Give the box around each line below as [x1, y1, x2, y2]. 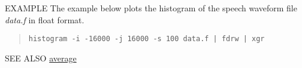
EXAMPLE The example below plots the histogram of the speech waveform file [5, 2, 297, 14]
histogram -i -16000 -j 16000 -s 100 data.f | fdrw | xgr [28, 35, 265, 44]
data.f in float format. [5, 13, 84, 26]
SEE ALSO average [5, 51, 77, 64]
